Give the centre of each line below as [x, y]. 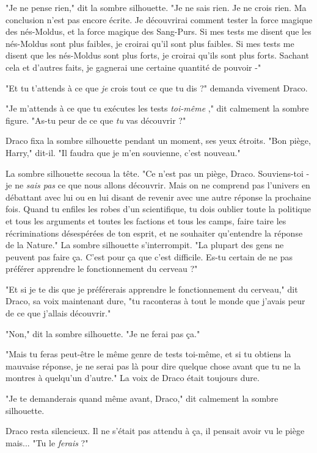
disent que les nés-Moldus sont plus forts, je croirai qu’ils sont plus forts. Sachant [157, 55]
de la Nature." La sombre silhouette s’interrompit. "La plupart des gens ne [145, 245]
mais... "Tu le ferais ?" [47, 442]
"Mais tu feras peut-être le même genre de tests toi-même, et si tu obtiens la [148, 354]
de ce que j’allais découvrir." [58, 313]
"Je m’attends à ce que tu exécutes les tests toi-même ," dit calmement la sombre [157, 108]
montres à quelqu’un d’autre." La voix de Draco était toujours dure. [133, 378]
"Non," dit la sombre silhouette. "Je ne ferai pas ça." [103, 333]
